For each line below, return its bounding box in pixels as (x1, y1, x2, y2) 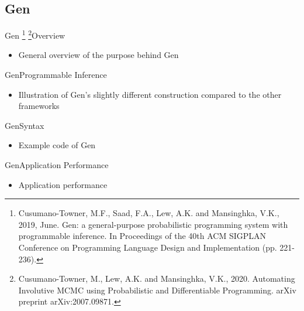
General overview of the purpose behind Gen (18, 49, 179, 61)
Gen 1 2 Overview (5, 28, 65, 41)
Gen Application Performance (5, 159, 109, 171)
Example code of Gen (18, 139, 96, 151)
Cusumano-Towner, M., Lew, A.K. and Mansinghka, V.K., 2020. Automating (18, 272, 295, 285)
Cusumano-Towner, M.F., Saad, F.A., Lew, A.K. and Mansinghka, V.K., (18, 207, 279, 219)
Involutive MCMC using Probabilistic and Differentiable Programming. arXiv (18, 283, 296, 296)
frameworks (18, 100, 60, 112)
